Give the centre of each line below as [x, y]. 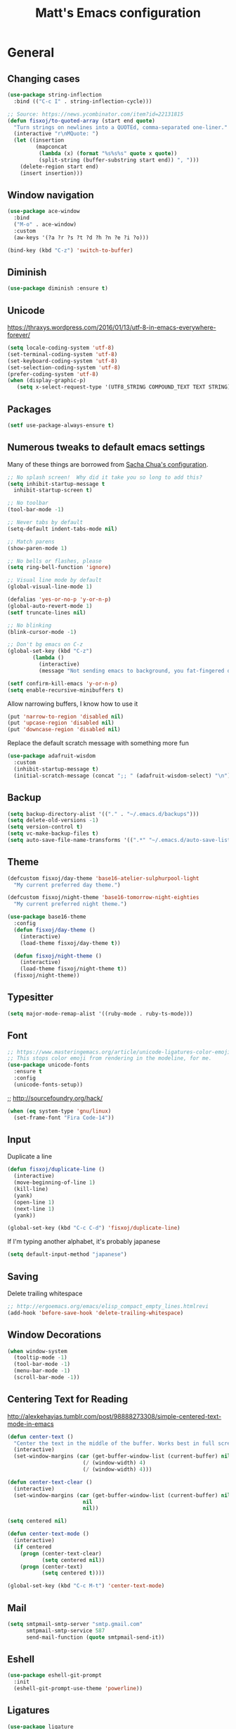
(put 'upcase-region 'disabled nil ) [61, 723]
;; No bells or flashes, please [54, 561]
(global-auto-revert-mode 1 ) [50, 606]
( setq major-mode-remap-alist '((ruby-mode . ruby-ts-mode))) [100, 1013]
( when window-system [38, 1351]
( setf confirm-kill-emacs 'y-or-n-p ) [63, 683]
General [31, 53]
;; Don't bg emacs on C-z [45, 644]
